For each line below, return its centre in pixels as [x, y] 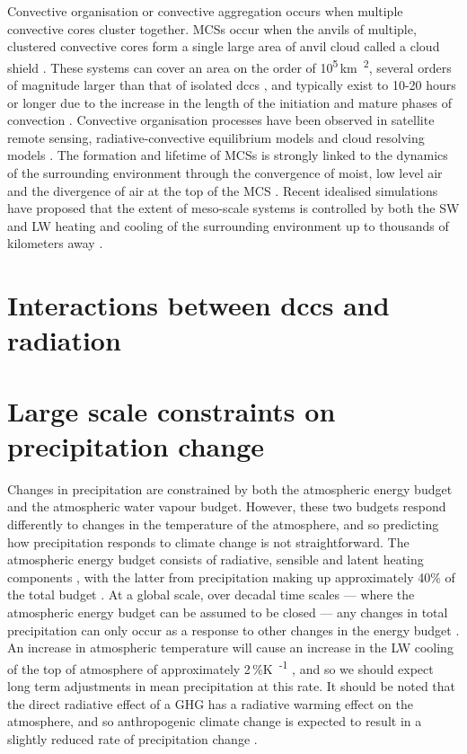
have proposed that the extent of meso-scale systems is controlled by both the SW [233, 208]
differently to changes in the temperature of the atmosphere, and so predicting [223, 524]
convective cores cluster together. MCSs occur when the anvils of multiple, [212, 28]
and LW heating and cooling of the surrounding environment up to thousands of [228, 225]
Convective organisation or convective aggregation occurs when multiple [205, 11]
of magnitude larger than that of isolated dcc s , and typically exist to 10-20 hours [232, 85]
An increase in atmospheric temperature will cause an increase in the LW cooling [230, 648]
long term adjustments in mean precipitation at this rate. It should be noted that [232, 686]
